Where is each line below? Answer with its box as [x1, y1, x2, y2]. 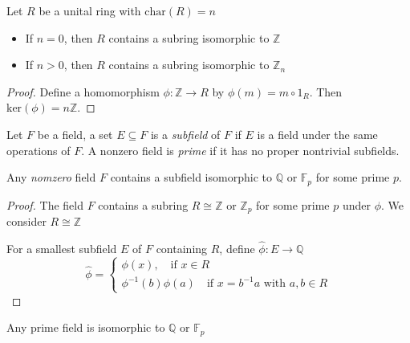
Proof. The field [6, 196, 83, 213]
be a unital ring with [39, 2, 141, 18]
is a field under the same [257, 125, 378, 142]
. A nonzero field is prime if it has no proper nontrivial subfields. [81, 141, 400, 158]
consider [6, 213, 47, 230]
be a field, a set [37, 125, 113, 142]
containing [156, 239, 208, 256]
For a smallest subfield [6, 239, 117, 256]
